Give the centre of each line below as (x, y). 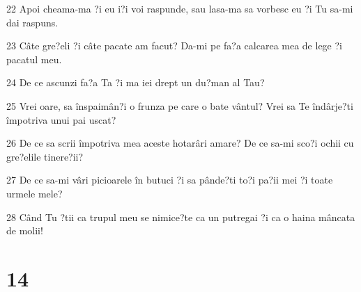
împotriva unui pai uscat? (61, 119)
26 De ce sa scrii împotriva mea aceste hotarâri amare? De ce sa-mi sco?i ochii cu (180, 143)
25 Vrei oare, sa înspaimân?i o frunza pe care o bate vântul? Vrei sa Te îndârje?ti (180, 105)
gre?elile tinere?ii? (45, 156)
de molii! (25, 230)
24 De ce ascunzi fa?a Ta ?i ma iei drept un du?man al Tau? (136, 82)
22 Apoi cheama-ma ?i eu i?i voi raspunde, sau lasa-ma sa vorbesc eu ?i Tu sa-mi (180, 8)
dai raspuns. (32, 22)
